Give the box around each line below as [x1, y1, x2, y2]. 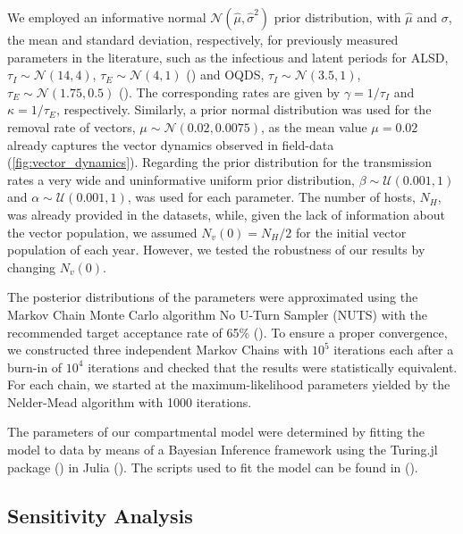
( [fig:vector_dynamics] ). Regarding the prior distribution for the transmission [7, 153, 432, 171]
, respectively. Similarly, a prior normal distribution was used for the [55, 100, 432, 119]
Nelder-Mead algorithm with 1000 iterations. [7, 392, 252, 411]
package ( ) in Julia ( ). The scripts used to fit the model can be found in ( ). [7, 457, 418, 476]
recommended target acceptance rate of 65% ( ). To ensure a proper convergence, [7, 322, 448, 341]
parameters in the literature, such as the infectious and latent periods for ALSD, [7, 47, 449, 66]
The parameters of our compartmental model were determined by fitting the [7, 422, 425, 441]
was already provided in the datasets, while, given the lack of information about [7, 204, 445, 223]
